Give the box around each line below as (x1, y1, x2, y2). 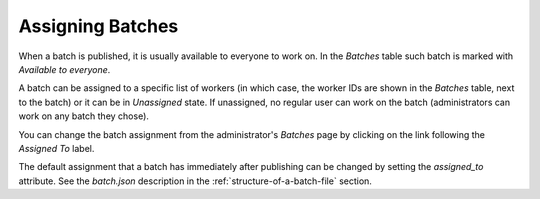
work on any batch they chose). (18, 110, 150, 122)
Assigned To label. (18, 142, 95, 154)
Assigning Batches (18, 15, 179, 37)
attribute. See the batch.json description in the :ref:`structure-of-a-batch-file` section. (18, 175, 372, 187)
